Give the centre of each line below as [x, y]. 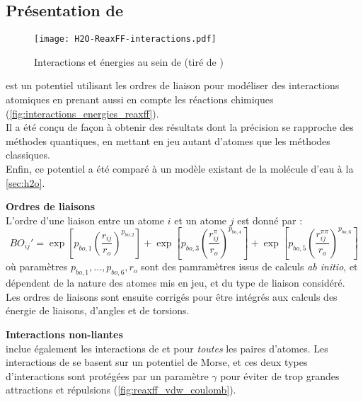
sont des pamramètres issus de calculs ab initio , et [249, 266]
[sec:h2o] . [25, 182]
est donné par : [270, 220]
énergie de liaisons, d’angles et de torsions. [98, 310]
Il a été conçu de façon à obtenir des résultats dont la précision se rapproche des [180, 127]
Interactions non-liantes [64, 334]
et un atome [201, 220]
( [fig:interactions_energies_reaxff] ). [82, 113]
